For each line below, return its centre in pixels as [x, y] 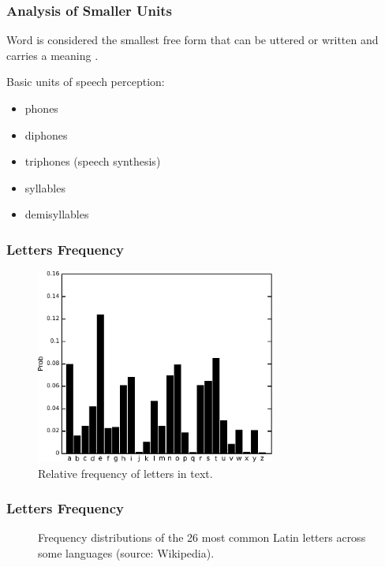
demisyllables [57, 214]
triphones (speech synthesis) [93, 161]
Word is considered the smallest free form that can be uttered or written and [192, 40]
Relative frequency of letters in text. [125, 473]
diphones [46, 134]
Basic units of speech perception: [86, 82]
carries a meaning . [52, 55]
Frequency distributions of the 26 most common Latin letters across [202, 537]
